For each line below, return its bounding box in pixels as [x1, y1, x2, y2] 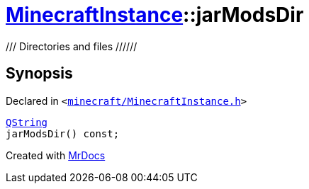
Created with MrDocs [6, 149, 106, 161]
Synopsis [6, 64, 73, 83]
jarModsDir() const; [6, 127, 120, 139]
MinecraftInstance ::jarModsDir [6, 3, 304, 27]
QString [6, 116, 48, 128]
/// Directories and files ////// [6, 40, 137, 52]
